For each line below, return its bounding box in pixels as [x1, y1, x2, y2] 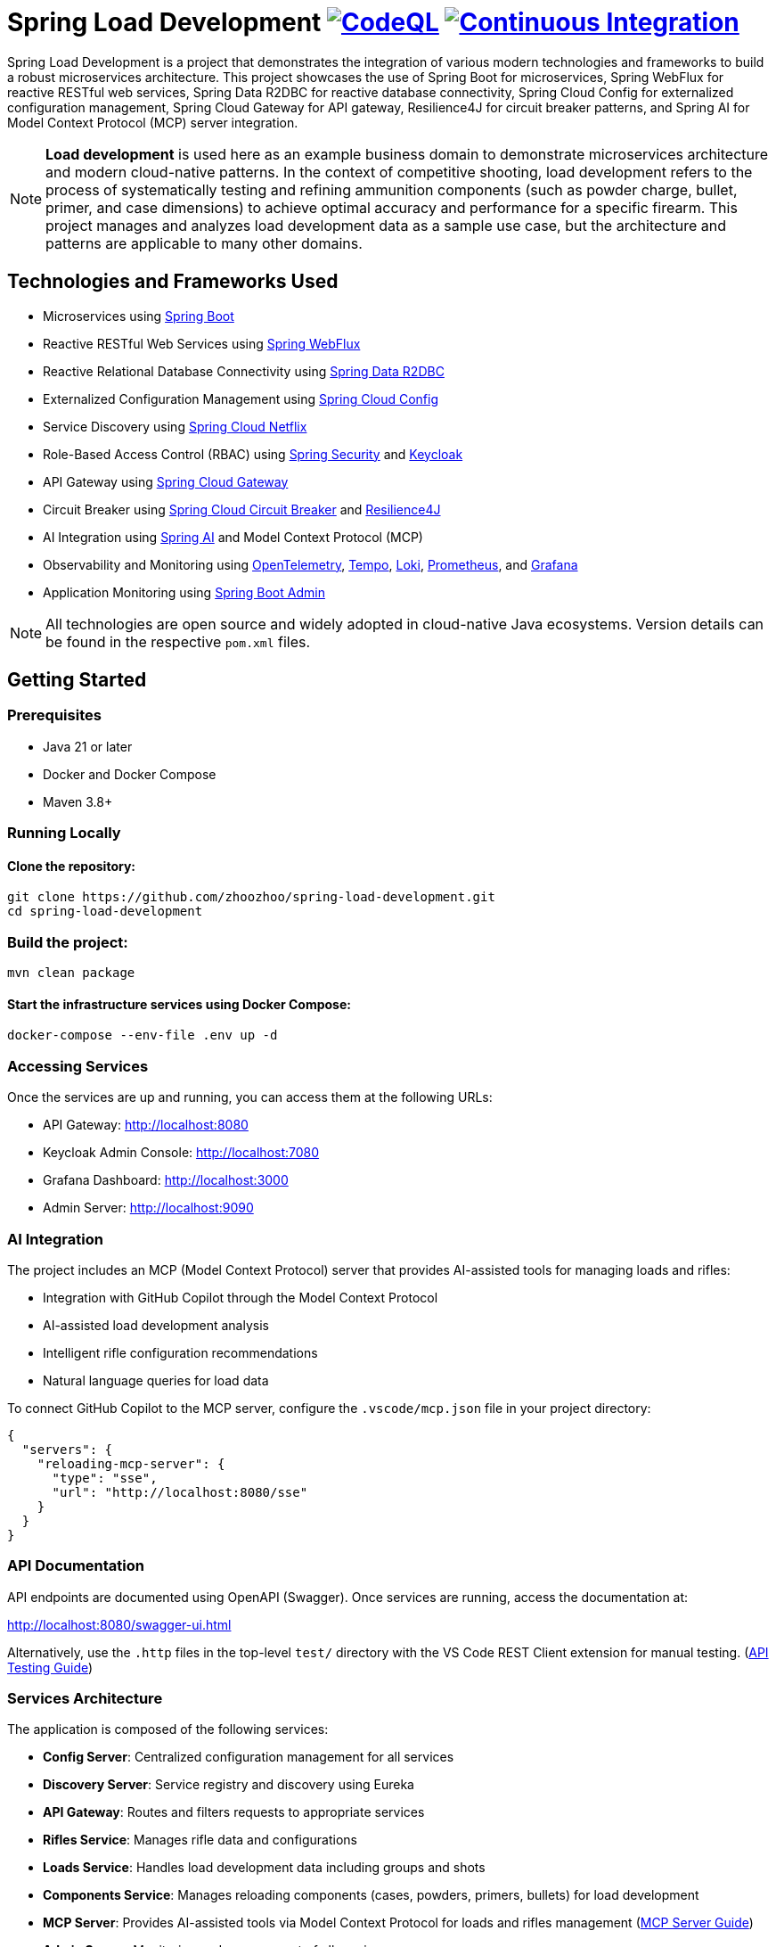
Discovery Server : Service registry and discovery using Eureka [43, 1777, 414, 1793]
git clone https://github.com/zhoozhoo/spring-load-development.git [7, 890, 495, 905]
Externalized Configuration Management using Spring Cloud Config [43, 390, 439, 407]
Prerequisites [7, 706, 102, 725]
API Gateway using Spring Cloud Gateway [43, 473, 289, 489]
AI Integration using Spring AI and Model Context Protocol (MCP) [43, 529, 423, 545]
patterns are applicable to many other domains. [45, 234, 363, 252]
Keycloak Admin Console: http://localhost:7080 [43, 1145, 320, 1161]
